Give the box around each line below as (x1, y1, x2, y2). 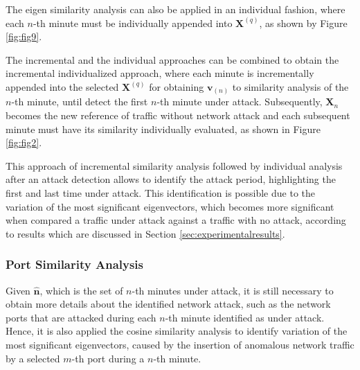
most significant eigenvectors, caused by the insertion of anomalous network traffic (6, 337, 354, 352)
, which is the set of (39, 283, 123, 297)
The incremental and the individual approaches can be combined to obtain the (6, 52, 339, 67)
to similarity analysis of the (232, 79, 349, 94)
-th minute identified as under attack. (165, 310, 325, 324)
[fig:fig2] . (6, 135, 42, 150)
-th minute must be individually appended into (33, 15, 233, 30)
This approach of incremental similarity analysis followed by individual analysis (6, 158, 343, 173)
